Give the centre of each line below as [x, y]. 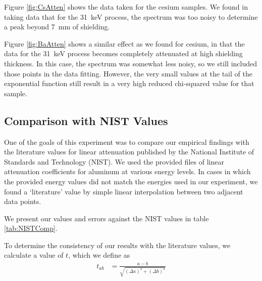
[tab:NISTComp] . [31, 228]
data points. [23, 201]
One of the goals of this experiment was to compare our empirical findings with [127, 142]
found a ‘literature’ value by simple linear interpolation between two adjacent [124, 191]
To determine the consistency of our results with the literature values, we [117, 245]
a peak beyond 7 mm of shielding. [57, 27]
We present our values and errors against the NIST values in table [107, 218]
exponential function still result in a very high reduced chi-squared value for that [129, 83]
